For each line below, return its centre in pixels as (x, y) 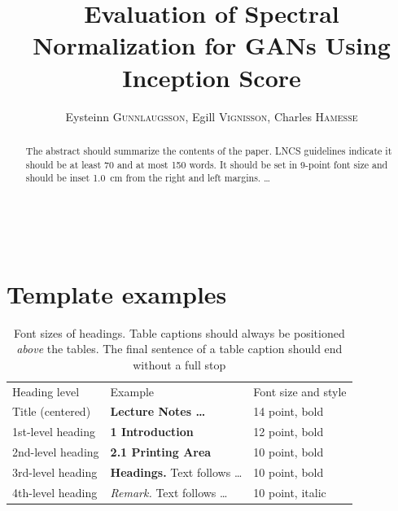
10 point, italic (290, 492)
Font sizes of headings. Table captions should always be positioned (179, 332)
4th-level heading (55, 492)
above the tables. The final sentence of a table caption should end (179, 349)
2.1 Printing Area (161, 452)
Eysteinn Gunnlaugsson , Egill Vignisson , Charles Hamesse (212, 116)
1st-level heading (54, 432)
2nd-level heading (56, 452)
